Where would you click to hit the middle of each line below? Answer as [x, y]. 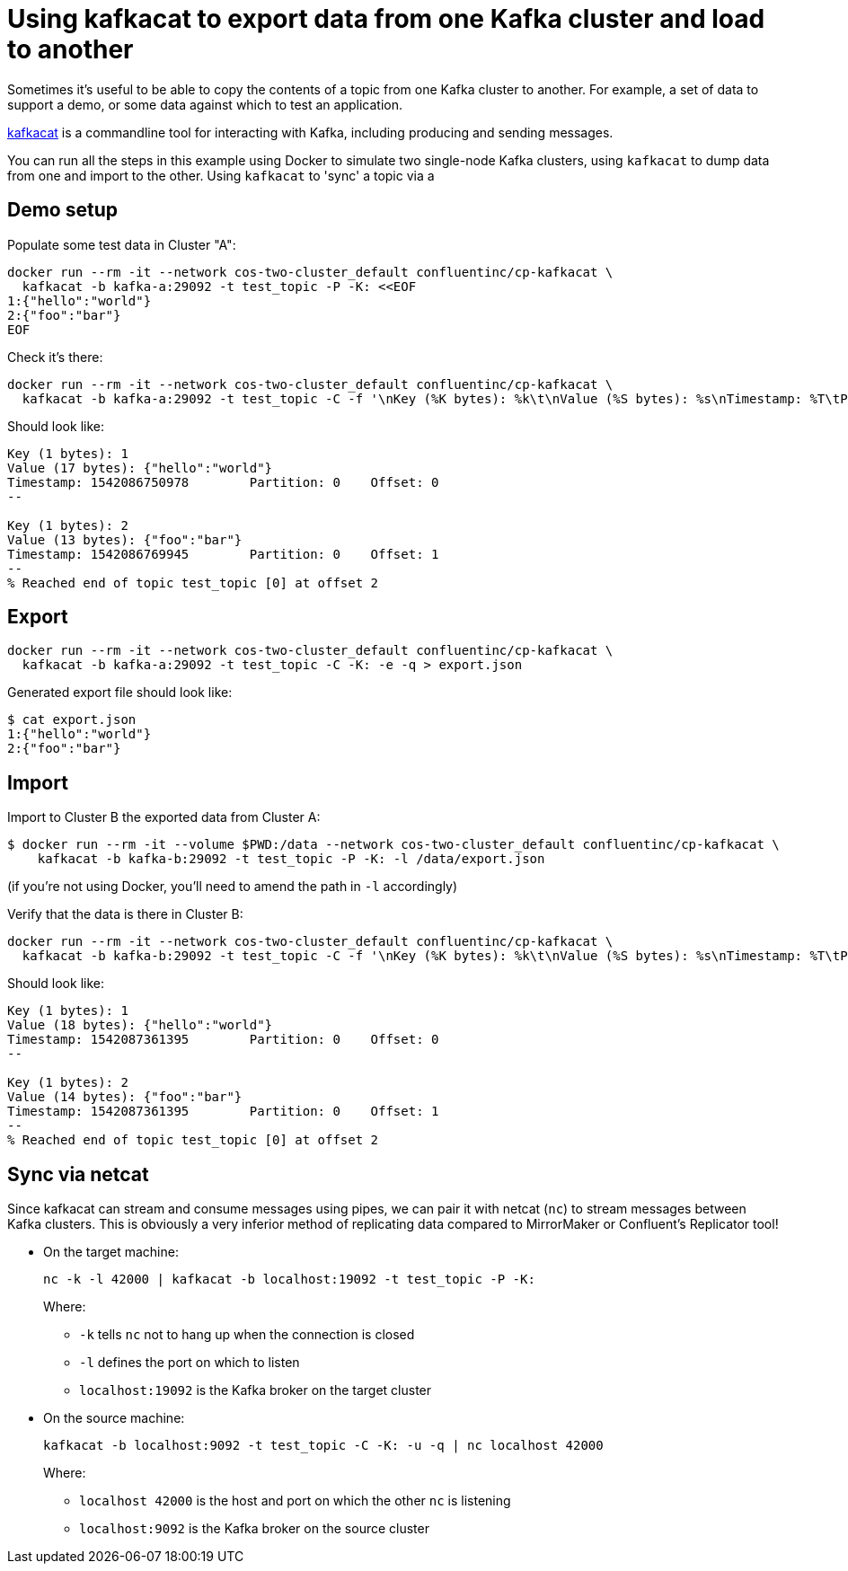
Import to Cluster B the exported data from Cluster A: [164, 817]
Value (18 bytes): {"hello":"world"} [140, 1025]
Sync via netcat [78, 1174]
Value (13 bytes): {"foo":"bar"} [125, 539]
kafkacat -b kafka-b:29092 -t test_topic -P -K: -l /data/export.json [291, 859]
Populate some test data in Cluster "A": [122, 244]
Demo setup [62, 210]
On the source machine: [114, 1418]
